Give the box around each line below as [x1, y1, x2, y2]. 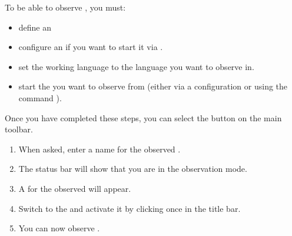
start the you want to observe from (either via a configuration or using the [18, 80, 288, 92]
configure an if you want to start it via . [18, 41, 163, 53]
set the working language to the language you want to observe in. [18, 60, 254, 72]
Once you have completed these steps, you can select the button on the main [5, 111, 282, 124]
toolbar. [5, 123, 33, 135]
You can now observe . [18, 222, 100, 234]
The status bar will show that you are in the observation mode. [18, 162, 247, 175]
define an [18, 21, 52, 33]
